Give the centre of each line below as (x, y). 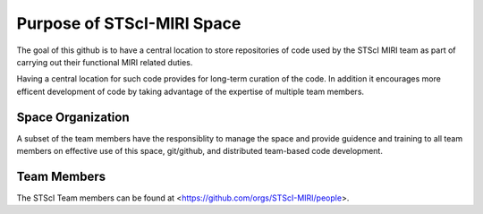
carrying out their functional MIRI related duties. (105, 62)
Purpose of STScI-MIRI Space (129, 23)
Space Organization (73, 117)
